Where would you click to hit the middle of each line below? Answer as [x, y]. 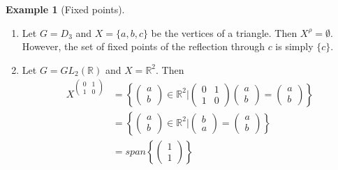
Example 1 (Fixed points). [65, 9]
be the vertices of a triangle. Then [224, 32]
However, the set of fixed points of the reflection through [143, 46]
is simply [294, 46]
